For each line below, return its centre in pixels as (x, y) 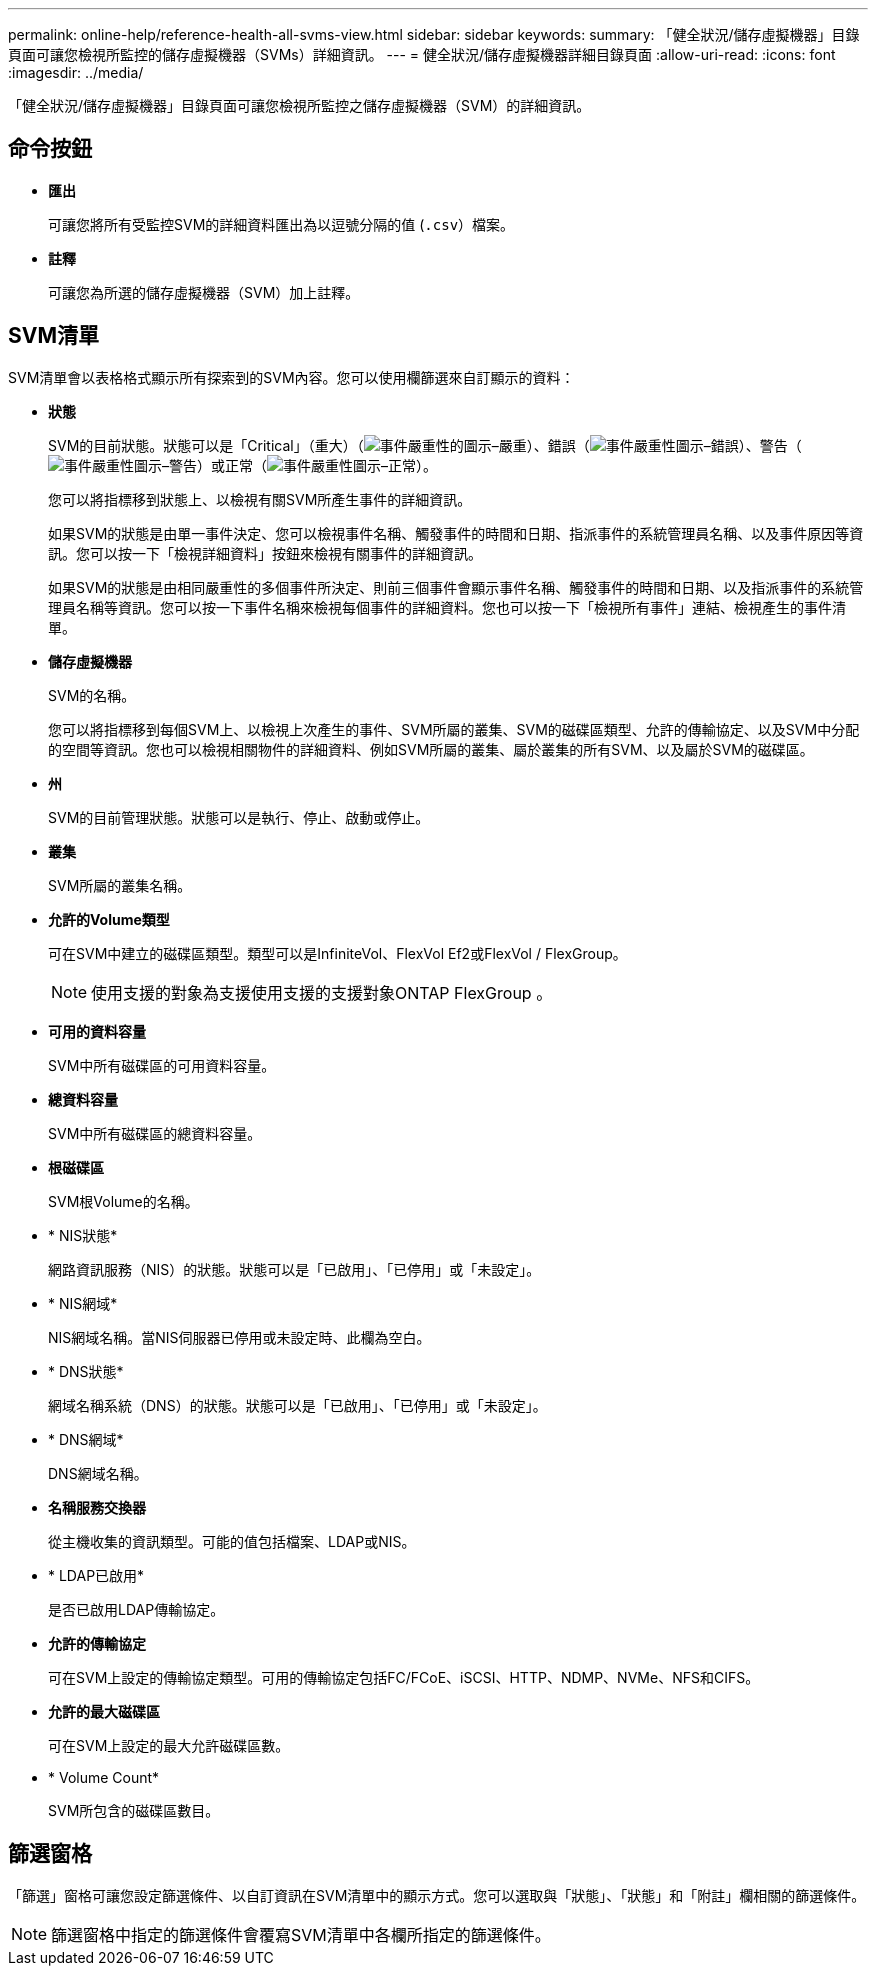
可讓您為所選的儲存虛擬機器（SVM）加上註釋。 (204, 292)
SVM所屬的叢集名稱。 (120, 885)
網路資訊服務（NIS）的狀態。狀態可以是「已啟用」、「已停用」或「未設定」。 (294, 1269)
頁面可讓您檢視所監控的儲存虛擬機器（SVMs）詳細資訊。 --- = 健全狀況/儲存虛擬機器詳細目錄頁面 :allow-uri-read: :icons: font (422, 54)
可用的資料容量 (97, 1031)
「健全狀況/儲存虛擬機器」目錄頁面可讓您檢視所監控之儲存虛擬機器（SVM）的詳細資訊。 (299, 105)
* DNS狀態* (86, 1371)
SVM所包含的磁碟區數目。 (134, 1810)
